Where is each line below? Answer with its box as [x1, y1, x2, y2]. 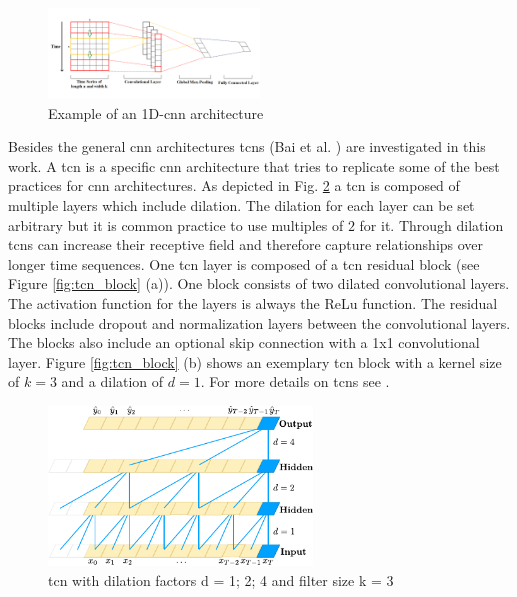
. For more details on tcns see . [200, 371, 390, 392]
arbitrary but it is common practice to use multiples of [8, 214, 344, 235]
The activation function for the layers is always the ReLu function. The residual [8, 293, 498, 314]
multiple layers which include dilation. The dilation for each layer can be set [8, 195, 475, 216]
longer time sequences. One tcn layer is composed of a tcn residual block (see [8, 253, 480, 274]
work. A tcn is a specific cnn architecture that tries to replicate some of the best [8, 155, 500, 176]
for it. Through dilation [359, 214, 504, 235]
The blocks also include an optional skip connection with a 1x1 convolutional [8, 332, 480, 353]
